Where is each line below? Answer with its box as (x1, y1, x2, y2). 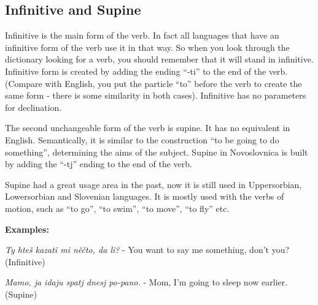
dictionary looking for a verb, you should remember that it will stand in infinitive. (5, 53, 314, 66)
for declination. (5, 100, 62, 113)
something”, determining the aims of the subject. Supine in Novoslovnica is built (5, 145, 308, 158)
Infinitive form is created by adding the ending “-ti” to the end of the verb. (5, 64, 288, 77)
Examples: (5, 222, 49, 235)
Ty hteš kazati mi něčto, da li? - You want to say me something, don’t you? (5, 243, 290, 256)
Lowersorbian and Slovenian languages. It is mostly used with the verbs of (5, 190, 284, 203)
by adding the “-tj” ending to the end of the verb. (5, 157, 192, 170)
